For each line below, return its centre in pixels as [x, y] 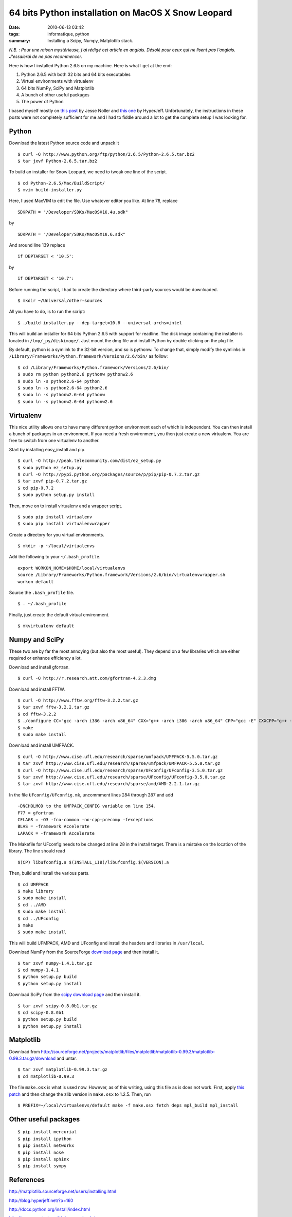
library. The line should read [37, 851]
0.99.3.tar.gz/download [32, 1058]
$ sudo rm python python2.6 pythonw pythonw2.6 [75, 374]
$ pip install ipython [45, 1139]
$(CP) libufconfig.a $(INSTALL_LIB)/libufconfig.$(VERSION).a [93, 862]
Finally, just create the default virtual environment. [59, 615]
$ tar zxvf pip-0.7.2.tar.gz [52, 481]
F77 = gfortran [36, 813]
